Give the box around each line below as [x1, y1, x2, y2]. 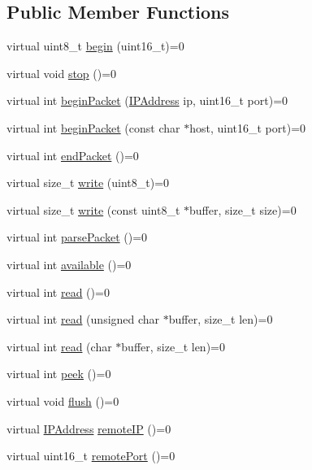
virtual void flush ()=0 [6, 392, 119, 409]
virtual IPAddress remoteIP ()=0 [6, 420, 171, 437]
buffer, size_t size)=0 [189, 201, 297, 218]
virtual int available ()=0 [6, 255, 132, 272]
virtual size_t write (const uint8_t [6, 201, 180, 218]
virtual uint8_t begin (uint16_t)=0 [6, 37, 184, 54]
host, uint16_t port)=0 [189, 119, 306, 136]
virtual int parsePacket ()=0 [6, 228, 148, 246]
